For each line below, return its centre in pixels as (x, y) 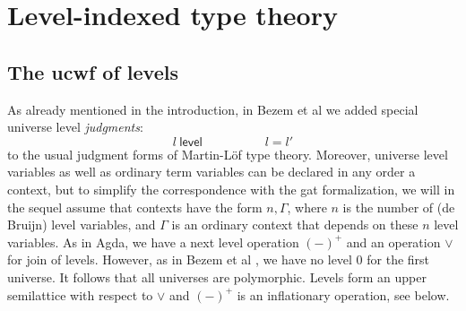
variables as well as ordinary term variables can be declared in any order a (211, 172)
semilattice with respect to (80, 294)
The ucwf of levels (93, 71)
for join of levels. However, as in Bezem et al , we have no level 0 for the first (219, 259)
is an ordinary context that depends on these (295, 225)
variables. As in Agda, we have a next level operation (153, 242)
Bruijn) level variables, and (82, 225)
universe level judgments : (75, 127)
